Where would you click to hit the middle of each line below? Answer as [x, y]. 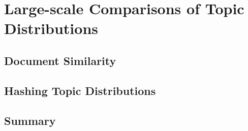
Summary [30, 120]
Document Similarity [60, 60]
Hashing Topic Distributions [80, 90]
